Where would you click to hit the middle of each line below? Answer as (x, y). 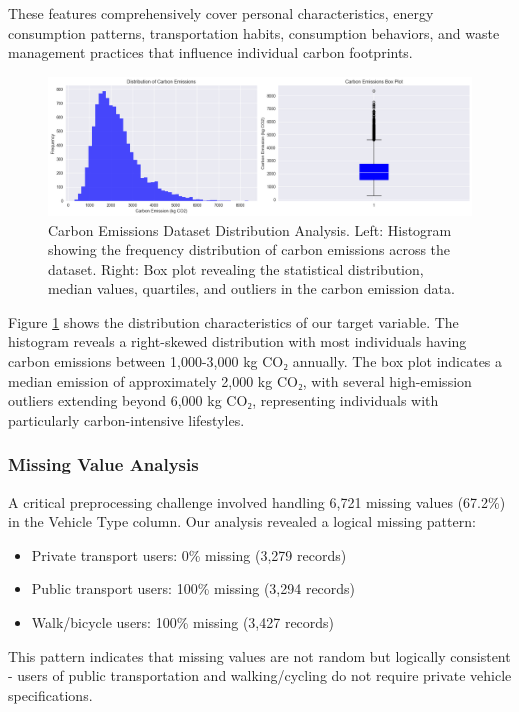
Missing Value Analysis (103, 464)
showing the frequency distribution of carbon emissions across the (249, 249)
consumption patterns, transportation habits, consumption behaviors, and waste (254, 32)
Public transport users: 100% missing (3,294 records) (193, 588)
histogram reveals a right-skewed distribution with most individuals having (237, 341)
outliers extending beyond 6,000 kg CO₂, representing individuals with (223, 400)
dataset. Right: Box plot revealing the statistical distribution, (236, 268)
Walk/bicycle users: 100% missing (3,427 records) (183, 622)
